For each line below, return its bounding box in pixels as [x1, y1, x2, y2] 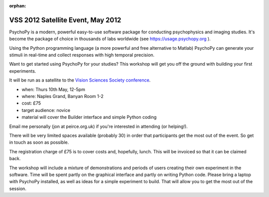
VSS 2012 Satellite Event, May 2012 [9, 15, 122, 24]
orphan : [9, 3, 26, 8]
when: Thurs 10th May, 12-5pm [21, 86, 86, 92]
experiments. [9, 68, 36, 74]
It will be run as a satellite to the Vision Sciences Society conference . [9, 77, 151, 83]
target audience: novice [21, 107, 71, 113]
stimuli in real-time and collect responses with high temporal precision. [9, 52, 154, 58]
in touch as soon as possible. [9, 139, 69, 145]
